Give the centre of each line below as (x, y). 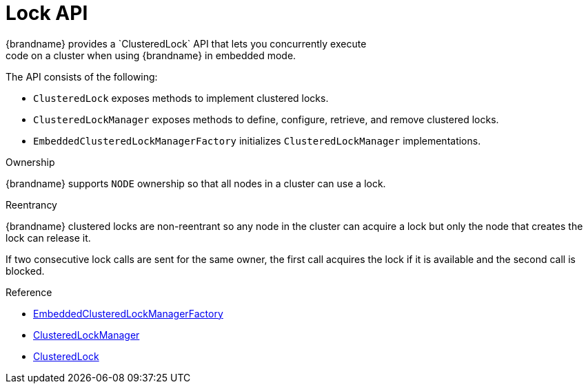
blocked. (25, 271)
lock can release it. (48, 238)
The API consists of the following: (82, 76)
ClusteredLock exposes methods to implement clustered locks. (181, 98)
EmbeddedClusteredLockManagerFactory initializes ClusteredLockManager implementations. (257, 140)
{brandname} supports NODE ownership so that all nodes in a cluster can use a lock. (196, 183)
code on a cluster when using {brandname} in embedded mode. (151, 55)
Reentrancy (31, 204)
